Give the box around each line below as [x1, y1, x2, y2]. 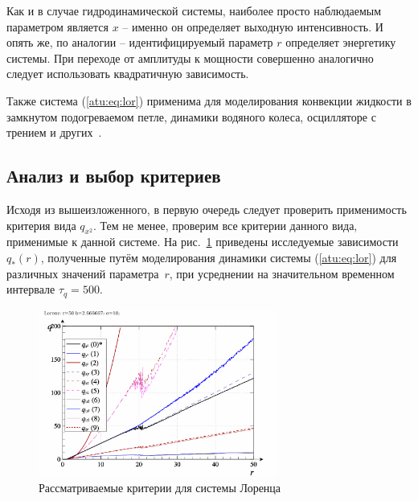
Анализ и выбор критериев [6, 163, 221, 188]
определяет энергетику [285, 34, 396, 51]
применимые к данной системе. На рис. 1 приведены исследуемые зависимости [6, 233, 399, 250]
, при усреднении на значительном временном [169, 265, 395, 281]
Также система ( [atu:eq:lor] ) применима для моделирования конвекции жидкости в [6, 92, 412, 109]
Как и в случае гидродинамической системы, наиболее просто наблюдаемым [6, 2, 382, 18]
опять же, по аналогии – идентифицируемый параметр [6, 34, 273, 51]
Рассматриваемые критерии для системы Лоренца [39, 478, 281, 495]
